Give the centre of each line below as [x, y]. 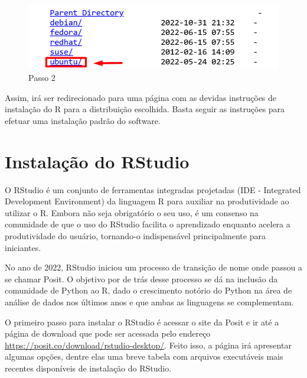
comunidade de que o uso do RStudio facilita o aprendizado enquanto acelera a [148, 224]
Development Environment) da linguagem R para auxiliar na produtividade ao [147, 201]
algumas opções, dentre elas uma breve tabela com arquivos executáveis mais [144, 356]
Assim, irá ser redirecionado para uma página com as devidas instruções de [141, 97]
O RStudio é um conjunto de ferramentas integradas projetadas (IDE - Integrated [153, 189]
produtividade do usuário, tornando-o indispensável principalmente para [135, 235]
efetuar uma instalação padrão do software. [83, 120]
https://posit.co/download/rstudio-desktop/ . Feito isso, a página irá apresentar [148, 345]
